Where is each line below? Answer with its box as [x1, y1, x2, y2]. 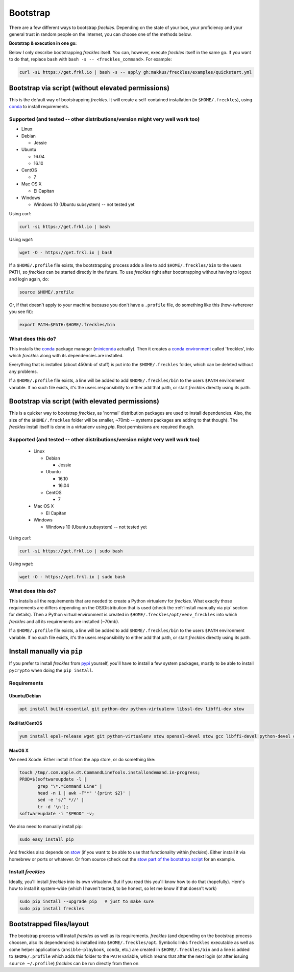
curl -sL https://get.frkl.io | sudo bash [19, 548, 123, 554]
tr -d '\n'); [37, 804, 69, 809]
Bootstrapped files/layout [9, 919, 89, 928]
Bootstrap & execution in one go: [9, 40, 77, 46]
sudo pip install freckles [19, 906, 84, 911]
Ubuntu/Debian [9, 693, 41, 699]
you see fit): [9, 309, 34, 314]
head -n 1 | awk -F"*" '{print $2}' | [37, 790, 131, 796]
